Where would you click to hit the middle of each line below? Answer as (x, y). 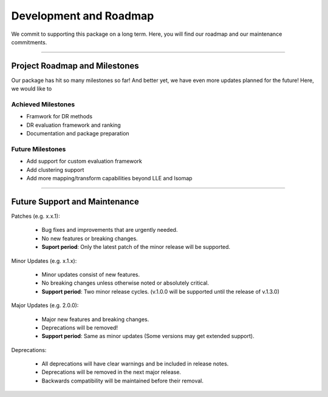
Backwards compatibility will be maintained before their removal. (122, 381)
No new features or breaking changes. (90, 238)
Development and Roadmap (83, 16)
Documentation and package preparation (78, 134)
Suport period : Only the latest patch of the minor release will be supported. (136, 247)
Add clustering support (55, 169)
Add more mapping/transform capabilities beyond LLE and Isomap (109, 178)
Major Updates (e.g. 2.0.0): (45, 305)
